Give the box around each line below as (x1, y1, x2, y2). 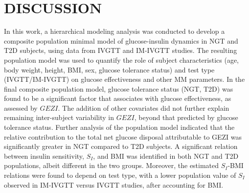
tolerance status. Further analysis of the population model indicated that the (4, 122, 235, 132)
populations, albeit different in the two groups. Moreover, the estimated (4, 160, 219, 170)
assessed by (4, 102, 38, 113)
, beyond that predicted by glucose (134, 112, 238, 122)
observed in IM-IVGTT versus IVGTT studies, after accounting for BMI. (4, 179, 224, 190)
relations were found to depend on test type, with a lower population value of (4, 170, 236, 180)
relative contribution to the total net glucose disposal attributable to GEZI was (4, 131, 242, 142)
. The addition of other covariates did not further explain (58, 102, 229, 113)
